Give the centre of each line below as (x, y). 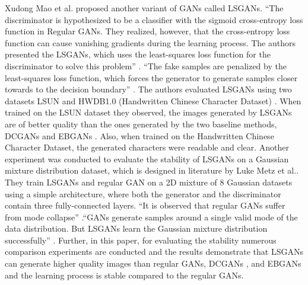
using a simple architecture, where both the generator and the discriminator (143, 193)
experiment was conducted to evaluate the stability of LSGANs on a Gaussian (147, 158)
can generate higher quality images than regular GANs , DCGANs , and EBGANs (153, 263)
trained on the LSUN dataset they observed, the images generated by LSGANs (148, 112)
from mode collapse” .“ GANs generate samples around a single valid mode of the (151, 217)
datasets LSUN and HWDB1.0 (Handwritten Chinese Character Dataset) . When (153, 100)
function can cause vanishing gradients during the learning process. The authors (150, 42)
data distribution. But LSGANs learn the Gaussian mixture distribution (136, 228)
